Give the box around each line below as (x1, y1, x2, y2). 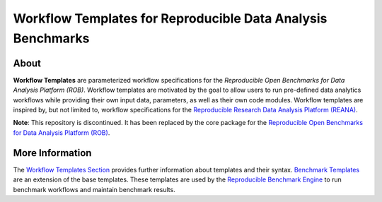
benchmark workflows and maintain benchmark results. (13, 185, 176, 194)
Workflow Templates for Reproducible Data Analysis (13, 11, 328, 26)
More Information (13, 147, 92, 159)
